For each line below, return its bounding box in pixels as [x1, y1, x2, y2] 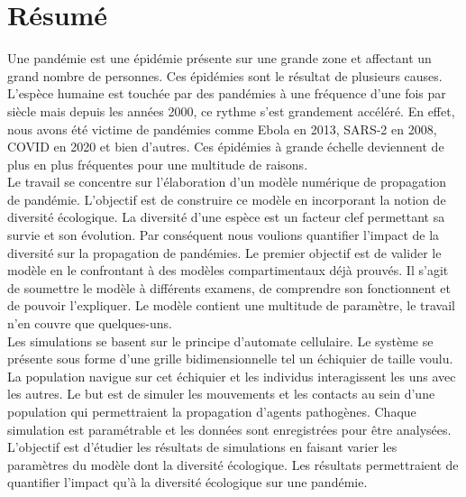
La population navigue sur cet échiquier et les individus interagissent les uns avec [7, 366, 456, 385]
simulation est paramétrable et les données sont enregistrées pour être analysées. [7, 419, 452, 438]
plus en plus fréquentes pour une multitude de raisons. [7, 154, 308, 173]
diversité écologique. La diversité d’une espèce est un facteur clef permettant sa [7, 207, 445, 226]
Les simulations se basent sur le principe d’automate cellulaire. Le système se [7, 331, 434, 350]
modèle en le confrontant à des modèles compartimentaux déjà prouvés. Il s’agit [7, 261, 449, 280]
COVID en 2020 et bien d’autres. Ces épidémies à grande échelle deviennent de [7, 137, 444, 156]
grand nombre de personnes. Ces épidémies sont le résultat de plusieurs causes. [7, 66, 443, 85]
